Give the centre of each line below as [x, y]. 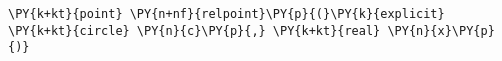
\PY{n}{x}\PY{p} [441, 30]
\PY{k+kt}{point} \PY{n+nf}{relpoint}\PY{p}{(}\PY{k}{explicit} [226, 14]
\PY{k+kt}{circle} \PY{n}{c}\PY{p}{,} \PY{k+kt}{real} [194, 30]
